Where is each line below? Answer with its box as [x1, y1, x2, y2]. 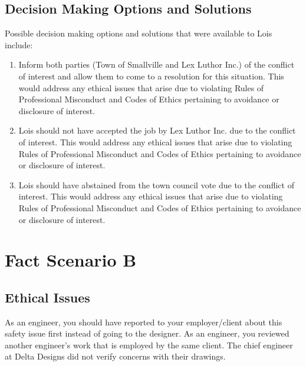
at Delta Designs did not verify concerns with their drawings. [5, 350, 226, 362]
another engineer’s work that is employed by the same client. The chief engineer [5, 338, 293, 351]
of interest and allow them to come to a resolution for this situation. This [18, 69, 284, 82]
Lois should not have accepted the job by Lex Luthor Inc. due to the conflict [18, 124, 296, 137]
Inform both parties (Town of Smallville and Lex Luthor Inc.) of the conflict [18, 58, 295, 71]
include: [5, 38, 33, 51]
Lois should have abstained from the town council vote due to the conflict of [18, 178, 294, 191]
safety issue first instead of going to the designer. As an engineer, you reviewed [5, 327, 289, 340]
